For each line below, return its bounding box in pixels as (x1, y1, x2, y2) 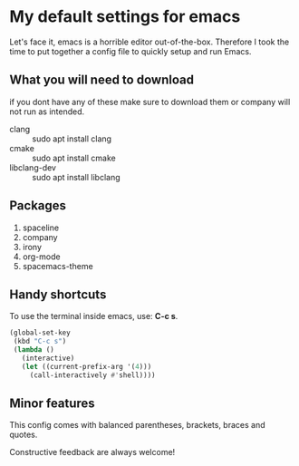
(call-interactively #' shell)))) (29, 370, 156, 380)
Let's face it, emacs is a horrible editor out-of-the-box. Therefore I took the (9, 36, 290, 47)
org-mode (22, 251, 61, 262)
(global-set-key (9, 328, 71, 337)
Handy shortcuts (9, 286, 107, 302)
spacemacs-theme (22, 260, 93, 271)
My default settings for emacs (9, 6, 241, 27)
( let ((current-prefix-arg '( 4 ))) (21, 362, 152, 371)
